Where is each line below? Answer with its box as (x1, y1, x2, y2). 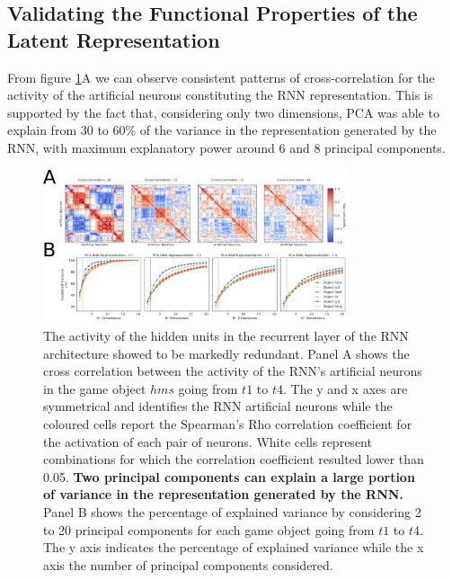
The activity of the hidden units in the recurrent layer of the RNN (43, 326, 409, 345)
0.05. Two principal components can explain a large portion (43, 467, 415, 486)
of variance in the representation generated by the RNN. (43, 485, 403, 504)
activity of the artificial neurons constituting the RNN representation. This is (7, 85, 433, 104)
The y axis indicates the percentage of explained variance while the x (43, 538, 424, 557)
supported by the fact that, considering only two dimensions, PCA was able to (7, 103, 439, 121)
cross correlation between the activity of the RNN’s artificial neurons (43, 361, 422, 380)
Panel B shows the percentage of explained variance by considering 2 (43, 503, 421, 521)
